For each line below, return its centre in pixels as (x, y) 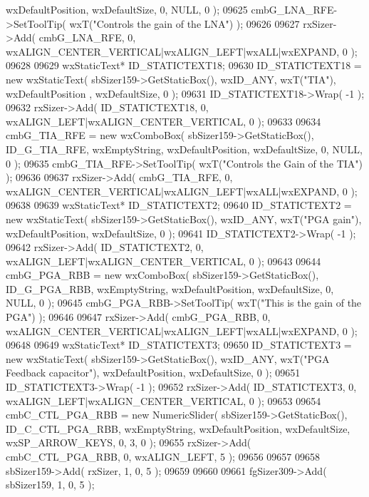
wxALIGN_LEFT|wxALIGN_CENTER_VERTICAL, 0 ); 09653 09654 (163, 400)
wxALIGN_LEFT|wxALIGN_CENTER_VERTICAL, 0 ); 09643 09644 (163, 261)
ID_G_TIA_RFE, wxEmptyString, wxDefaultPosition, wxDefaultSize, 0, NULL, (184, 149)
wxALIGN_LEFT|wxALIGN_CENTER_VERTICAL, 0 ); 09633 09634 (163, 121)
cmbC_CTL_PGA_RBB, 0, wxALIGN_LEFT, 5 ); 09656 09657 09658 (163, 456)
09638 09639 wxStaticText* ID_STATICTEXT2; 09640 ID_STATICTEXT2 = (179, 205)
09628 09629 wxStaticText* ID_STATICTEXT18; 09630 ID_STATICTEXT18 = (184, 65)
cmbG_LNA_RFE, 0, (87, 37)
